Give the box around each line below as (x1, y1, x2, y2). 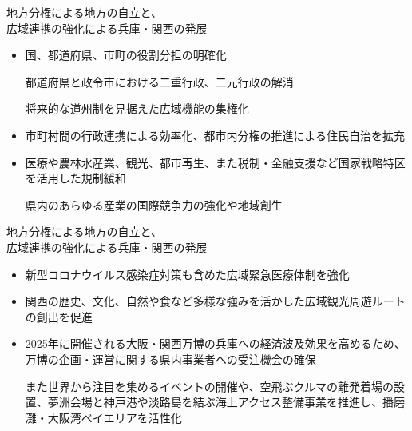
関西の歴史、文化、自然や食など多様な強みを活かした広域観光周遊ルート (25, 293, 406, 309)
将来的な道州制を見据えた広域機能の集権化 (25, 100, 249, 117)
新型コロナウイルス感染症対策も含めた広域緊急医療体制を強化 (25, 265, 350, 282)
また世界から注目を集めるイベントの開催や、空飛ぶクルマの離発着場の (25, 377, 394, 394)
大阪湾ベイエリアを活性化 (47, 409, 182, 425)
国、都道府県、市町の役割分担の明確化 (25, 46, 227, 63)
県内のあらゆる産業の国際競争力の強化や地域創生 (25, 196, 283, 213)
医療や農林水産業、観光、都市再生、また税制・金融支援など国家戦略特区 (25, 154, 406, 170)
